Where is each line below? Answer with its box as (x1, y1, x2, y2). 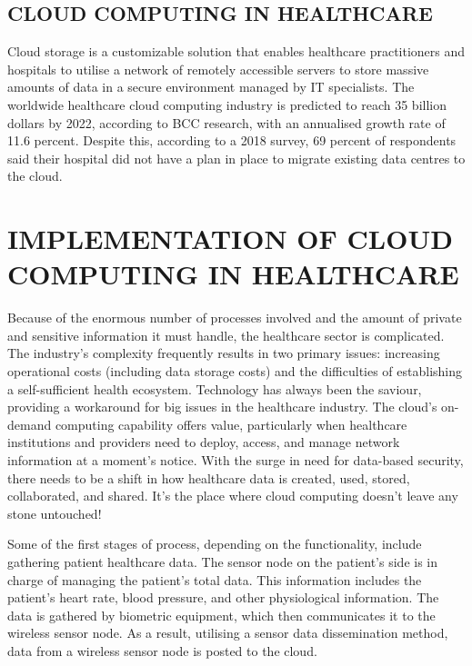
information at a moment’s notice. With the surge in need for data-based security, (7, 451, 464, 470)
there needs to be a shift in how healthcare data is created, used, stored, (7, 468, 410, 487)
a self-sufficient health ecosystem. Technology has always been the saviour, (7, 379, 422, 398)
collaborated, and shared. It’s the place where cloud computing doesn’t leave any (7, 486, 458, 505)
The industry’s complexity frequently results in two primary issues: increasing (7, 343, 440, 363)
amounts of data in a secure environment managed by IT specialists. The (7, 77, 415, 96)
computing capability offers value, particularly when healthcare (55, 414, 407, 433)
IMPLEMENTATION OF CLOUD (7, 220, 453, 257)
